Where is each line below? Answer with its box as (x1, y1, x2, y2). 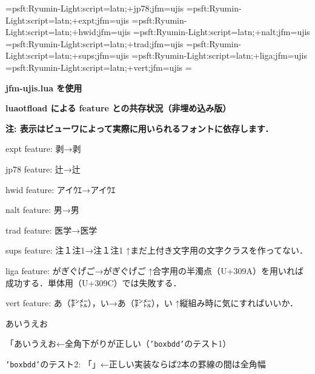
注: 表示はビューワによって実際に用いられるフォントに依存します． (5, 122, 274, 134)
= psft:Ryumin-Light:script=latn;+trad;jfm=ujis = (5, 37, 193, 50)
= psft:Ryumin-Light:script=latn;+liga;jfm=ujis (131, 49, 307, 62)
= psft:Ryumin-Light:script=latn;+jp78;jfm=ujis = (5, 2, 193, 14)
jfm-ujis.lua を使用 (5, 81, 82, 94)
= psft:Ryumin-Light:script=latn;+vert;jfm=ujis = (5, 61, 192, 73)
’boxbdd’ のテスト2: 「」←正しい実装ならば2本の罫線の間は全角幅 (5, 357, 266, 370)
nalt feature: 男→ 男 (5, 203, 79, 216)
